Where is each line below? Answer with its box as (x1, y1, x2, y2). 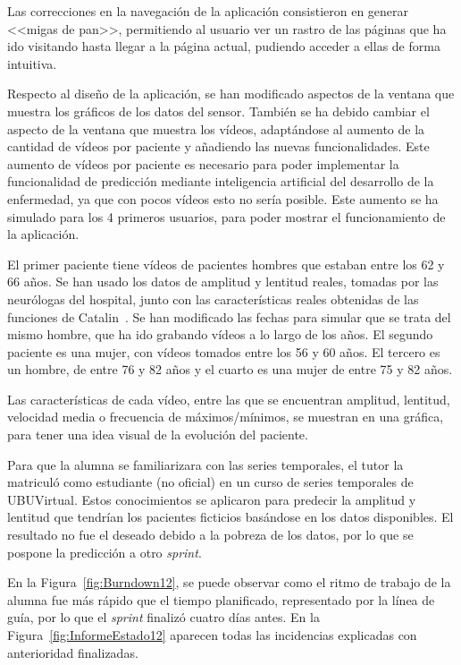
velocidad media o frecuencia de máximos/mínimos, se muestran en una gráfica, (7, 407, 444, 426)
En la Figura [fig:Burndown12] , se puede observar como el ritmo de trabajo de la (7, 573, 451, 592)
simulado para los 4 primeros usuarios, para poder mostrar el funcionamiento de (7, 207, 446, 226)
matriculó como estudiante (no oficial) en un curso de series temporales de (7, 473, 414, 491)
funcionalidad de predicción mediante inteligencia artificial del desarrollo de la (7, 172, 434, 191)
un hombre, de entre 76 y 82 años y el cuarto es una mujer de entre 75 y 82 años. (7, 360, 453, 379)
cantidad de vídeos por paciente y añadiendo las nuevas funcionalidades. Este (7, 137, 430, 156)
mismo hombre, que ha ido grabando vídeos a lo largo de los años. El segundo (7, 325, 433, 344)
